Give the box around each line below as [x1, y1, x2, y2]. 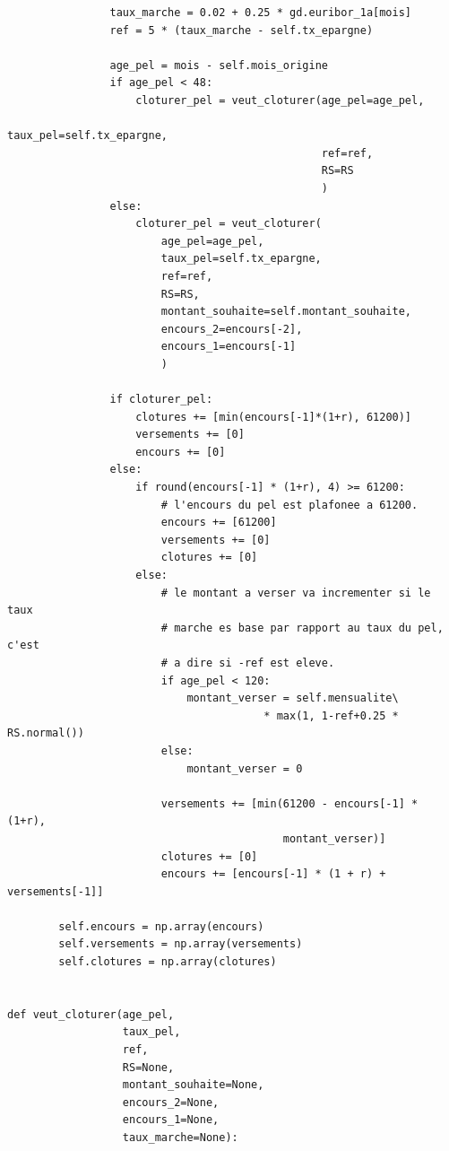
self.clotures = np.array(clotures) [58, 955, 277, 969]
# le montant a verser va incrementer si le [160, 586, 431, 599]
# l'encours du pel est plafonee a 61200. [160, 498, 419, 511]
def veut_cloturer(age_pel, [7, 1007, 175, 1021]
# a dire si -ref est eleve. [160, 656, 335, 669]
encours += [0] [135, 445, 226, 458]
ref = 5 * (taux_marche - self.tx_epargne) [109, 23, 374, 37]
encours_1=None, [122, 1113, 220, 1127]
